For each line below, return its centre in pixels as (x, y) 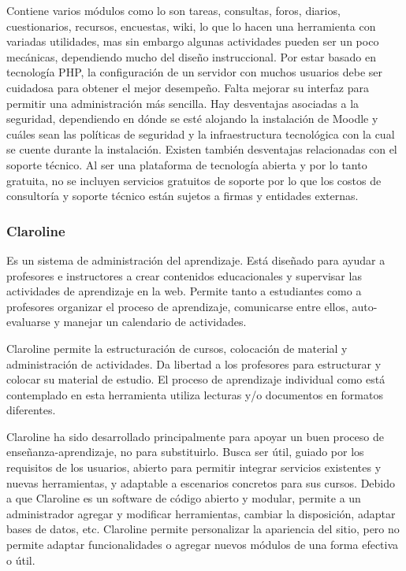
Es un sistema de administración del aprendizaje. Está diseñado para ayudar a (196, 260)
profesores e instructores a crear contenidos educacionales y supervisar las (184, 275)
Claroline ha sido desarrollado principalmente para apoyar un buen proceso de (195, 436)
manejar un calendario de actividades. (155, 322)
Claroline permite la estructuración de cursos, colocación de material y (177, 348)
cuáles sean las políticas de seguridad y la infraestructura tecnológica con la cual (201, 133)
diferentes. (31, 410)
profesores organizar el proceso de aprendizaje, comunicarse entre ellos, (177, 306)
